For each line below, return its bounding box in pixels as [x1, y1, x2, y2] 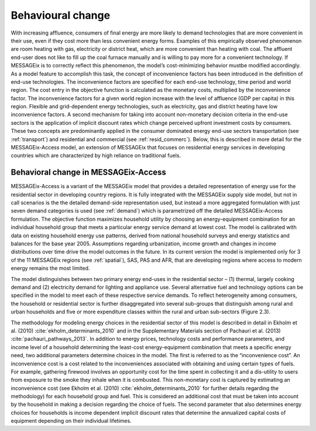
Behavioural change [11, 9, 111, 22]
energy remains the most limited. [11, 265, 90, 272]
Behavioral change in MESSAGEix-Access [11, 167, 167, 177]
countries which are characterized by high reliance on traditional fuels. [11, 152, 181, 159]
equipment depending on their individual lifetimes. [11, 418, 132, 425]
